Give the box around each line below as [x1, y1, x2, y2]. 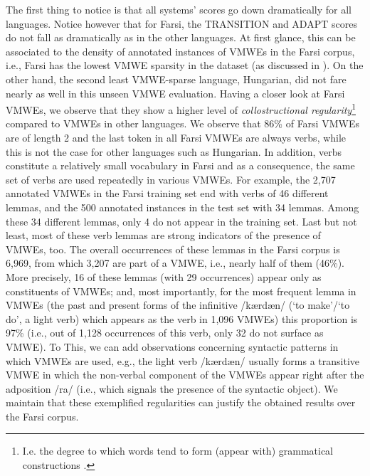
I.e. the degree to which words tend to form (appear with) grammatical [22, 443, 333, 458]
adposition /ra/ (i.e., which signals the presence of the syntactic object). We [6, 381, 338, 396]
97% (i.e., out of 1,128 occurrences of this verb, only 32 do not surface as [6, 325, 324, 340]
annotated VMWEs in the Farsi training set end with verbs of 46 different [6, 186, 329, 201]
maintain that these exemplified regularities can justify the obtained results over [6, 395, 356, 410]
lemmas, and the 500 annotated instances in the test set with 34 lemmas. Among [6, 199, 359, 214]
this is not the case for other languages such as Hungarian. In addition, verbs [6, 144, 342, 159]
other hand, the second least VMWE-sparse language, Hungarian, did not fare [6, 71, 347, 86]
